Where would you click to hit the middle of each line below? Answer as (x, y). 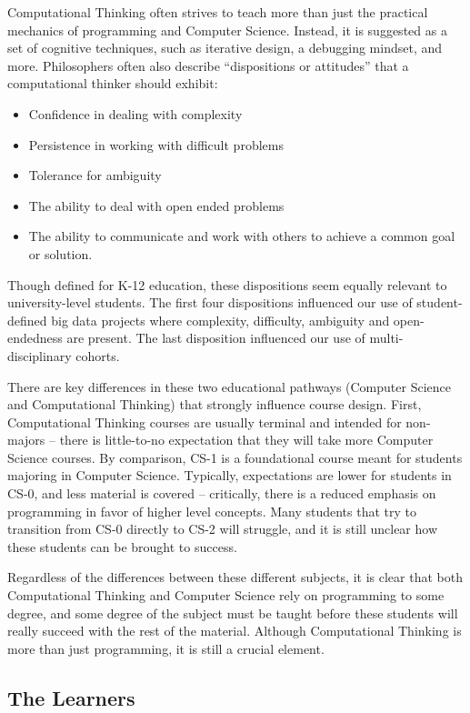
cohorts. (98, 355)
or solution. (60, 253)
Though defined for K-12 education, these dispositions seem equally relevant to (227, 284)
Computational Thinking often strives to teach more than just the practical (218, 12)
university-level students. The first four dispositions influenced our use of (210, 302)
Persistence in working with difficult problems (156, 144)
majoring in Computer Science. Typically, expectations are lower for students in (230, 475)
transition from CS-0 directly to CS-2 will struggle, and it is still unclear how (223, 529)
